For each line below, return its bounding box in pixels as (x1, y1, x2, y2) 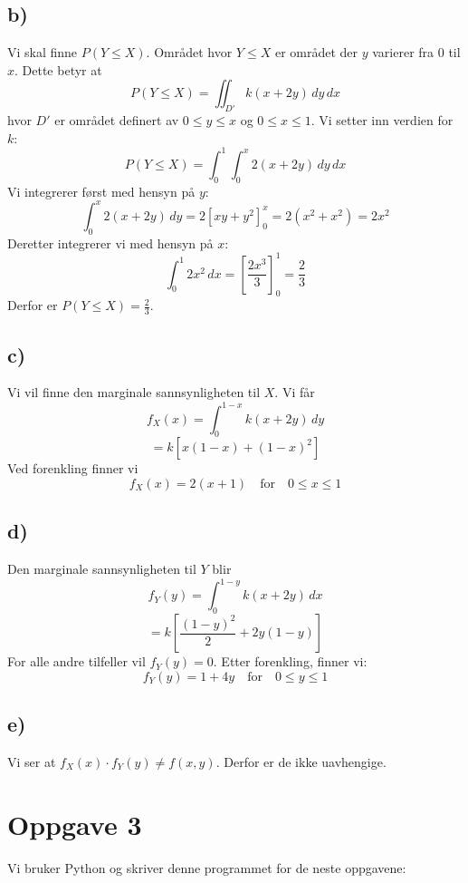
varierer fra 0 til (372, 43, 461, 62)
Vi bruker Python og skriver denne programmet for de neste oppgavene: (7, 858, 406, 877)
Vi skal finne (7, 43, 78, 62)
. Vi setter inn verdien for (310, 111, 454, 130)
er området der (274, 43, 358, 62)
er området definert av (54, 111, 179, 130)
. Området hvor (146, 43, 233, 62)
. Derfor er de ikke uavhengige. (215, 752, 387, 771)
